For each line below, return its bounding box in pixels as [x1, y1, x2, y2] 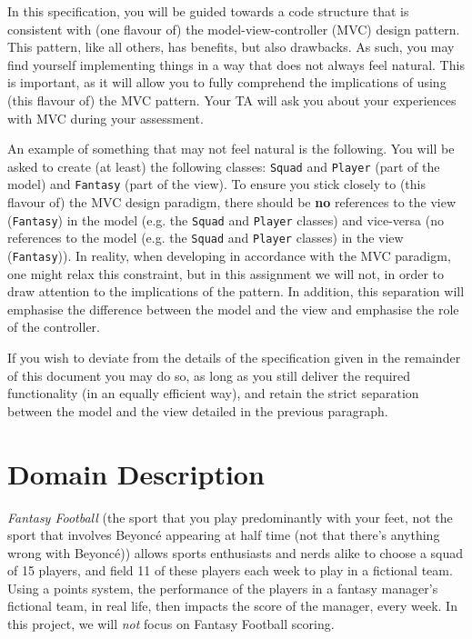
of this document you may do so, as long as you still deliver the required [7, 365, 411, 384]
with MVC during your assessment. [7, 108, 204, 127]
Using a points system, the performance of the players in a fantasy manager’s [7, 578, 438, 597]
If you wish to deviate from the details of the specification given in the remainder [7, 348, 461, 366]
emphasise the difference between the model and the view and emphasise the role [7, 299, 459, 318]
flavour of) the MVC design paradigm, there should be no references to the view [7, 193, 457, 212]
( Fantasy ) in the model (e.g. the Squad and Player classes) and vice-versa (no [7, 210, 444, 229]
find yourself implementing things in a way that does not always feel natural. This [7, 55, 465, 74]
